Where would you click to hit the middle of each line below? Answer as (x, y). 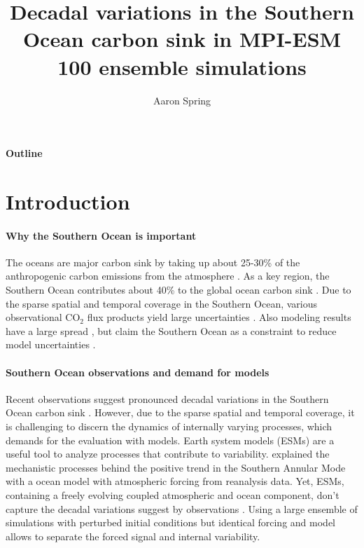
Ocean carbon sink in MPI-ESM (182, 39)
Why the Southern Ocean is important (101, 235)
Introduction (68, 201)
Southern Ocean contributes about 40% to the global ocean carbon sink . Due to (178, 290)
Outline (24, 153)
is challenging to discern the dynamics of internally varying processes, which (169, 426)
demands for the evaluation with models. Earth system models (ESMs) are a (170, 440)
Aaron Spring (182, 100)
